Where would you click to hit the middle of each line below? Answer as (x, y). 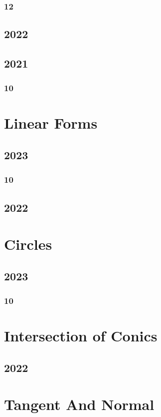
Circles (28, 244)
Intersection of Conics (81, 336)
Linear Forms (51, 123)
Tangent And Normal (79, 404)
